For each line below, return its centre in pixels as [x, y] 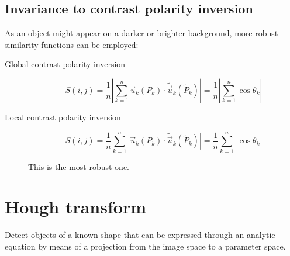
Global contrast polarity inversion [65, 64]
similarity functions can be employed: [72, 44]
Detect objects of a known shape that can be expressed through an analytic [140, 235]
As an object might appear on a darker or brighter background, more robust [141, 33]
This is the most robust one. [79, 166]
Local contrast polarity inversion [63, 117]
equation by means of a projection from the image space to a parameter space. [145, 246]
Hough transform [75, 207]
